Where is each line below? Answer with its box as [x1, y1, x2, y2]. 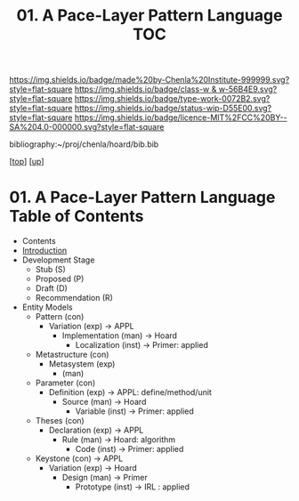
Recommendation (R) [35, 293, 114, 303]
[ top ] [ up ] [9, 157, 44, 167]
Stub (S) [35, 264, 67, 275]
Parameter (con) [35, 377, 96, 388]
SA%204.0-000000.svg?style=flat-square [9, 122, 165, 133]
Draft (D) [35, 283, 69, 294]
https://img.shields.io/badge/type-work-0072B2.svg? [74, 93, 271, 104]
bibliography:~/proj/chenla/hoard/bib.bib [9, 139, 159, 149]
